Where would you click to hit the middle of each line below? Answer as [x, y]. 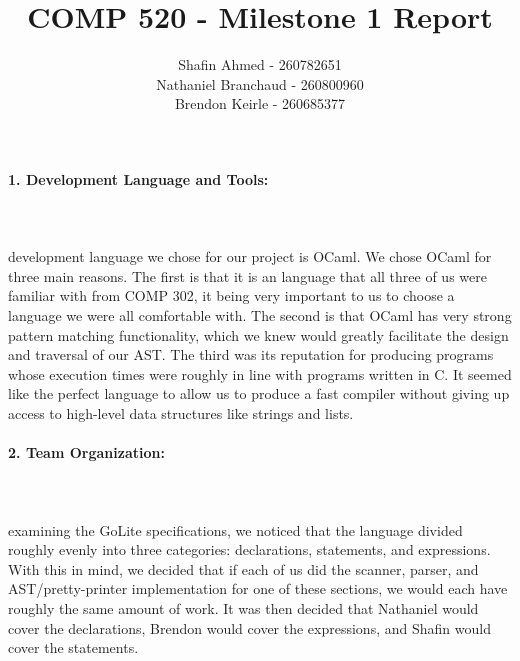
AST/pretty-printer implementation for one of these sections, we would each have [258, 588]
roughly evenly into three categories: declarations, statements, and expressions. [249, 549]
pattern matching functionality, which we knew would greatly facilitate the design [258, 334]
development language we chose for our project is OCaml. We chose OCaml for [250, 256]
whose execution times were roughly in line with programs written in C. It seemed [260, 373]
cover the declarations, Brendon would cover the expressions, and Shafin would [249, 627]
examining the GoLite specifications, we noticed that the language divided [235, 529]
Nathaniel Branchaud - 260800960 [260, 83]
